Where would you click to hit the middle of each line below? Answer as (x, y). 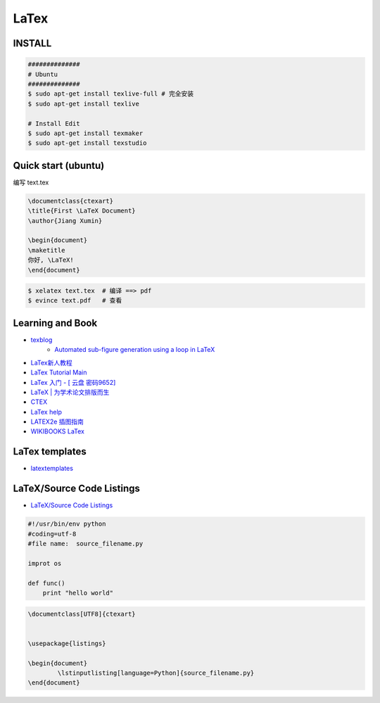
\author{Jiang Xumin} (65, 221)
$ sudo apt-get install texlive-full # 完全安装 (110, 94)
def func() (46, 583)
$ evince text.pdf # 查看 (75, 300)
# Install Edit (54, 123)
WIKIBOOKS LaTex (57, 431)
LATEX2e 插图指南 (57, 422)
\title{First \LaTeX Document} (82, 211)
